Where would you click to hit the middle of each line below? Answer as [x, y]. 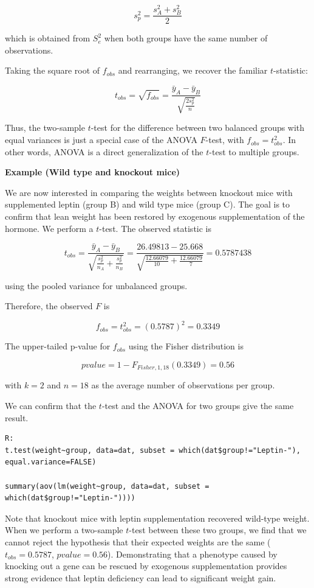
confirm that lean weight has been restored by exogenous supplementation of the [155, 216]
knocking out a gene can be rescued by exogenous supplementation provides [146, 566]
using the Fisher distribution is [186, 346]
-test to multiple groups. [254, 151]
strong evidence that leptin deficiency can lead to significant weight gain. [141, 577]
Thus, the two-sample [45, 128]
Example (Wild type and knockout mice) [93, 172]
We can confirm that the [51, 405]
